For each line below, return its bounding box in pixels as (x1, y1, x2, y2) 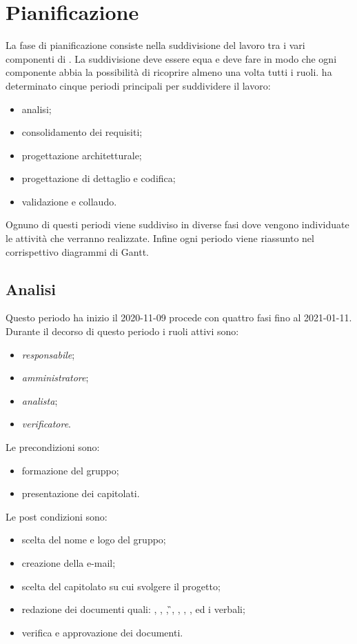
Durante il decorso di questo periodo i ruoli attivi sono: (6, 324, 239, 339)
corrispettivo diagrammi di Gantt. (6, 244, 149, 259)
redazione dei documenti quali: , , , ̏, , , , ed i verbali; (21, 602, 245, 616)
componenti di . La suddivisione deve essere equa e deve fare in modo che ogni (6, 51, 337, 66)
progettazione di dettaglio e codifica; (21, 171, 176, 185)
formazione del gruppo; (21, 463, 119, 477)
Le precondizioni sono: (6, 440, 100, 454)
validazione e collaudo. (21, 194, 117, 208)
